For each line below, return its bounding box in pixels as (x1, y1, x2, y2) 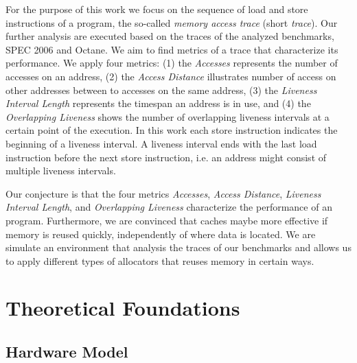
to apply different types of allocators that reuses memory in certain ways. (5, 253, 314, 268)
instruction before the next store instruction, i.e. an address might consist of (5, 150, 327, 164)
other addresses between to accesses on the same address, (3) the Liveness (5, 82, 317, 97)
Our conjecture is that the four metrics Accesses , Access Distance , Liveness (5, 186, 321, 200)
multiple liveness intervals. (5, 163, 116, 178)
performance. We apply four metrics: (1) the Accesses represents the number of (5, 56, 338, 70)
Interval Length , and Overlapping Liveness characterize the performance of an (5, 200, 332, 214)
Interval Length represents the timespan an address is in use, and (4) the (5, 96, 311, 110)
